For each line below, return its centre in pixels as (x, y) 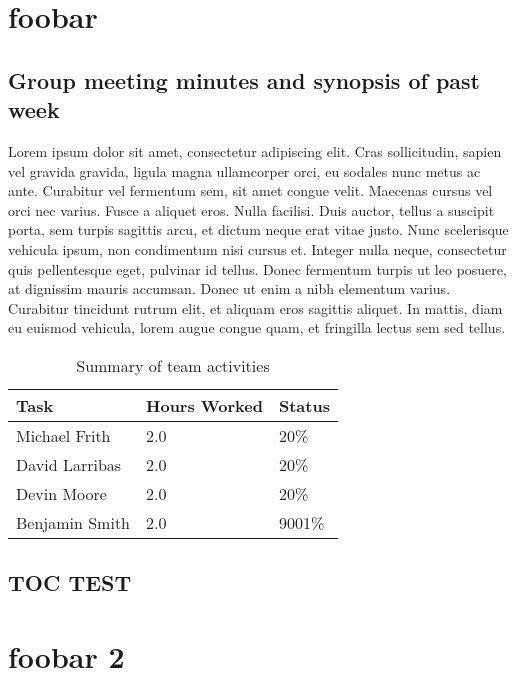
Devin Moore (61, 493)
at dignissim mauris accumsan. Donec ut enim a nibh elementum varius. (229, 288)
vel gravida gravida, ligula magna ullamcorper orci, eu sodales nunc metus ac (244, 170)
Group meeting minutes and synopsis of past (244, 79)
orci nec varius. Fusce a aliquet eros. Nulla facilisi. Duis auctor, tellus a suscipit (251, 209)
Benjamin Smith (73, 522)
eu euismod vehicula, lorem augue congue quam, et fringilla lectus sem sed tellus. (257, 327)
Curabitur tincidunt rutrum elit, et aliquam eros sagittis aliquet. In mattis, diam (255, 307)
